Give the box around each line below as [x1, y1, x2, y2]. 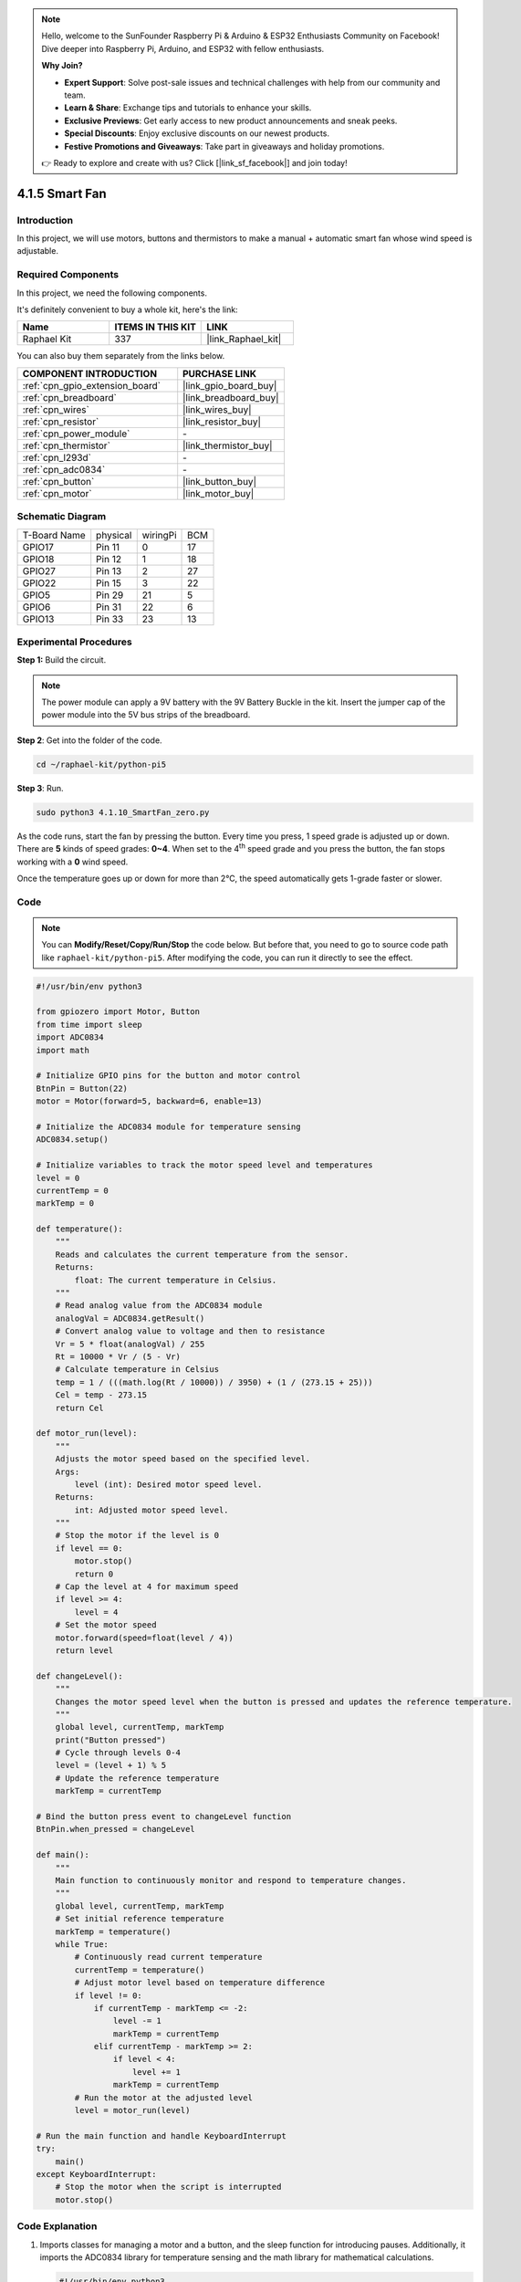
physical [96, 529, 132, 541]
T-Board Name [22, 529, 86, 541]
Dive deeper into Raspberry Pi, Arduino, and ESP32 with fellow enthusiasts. [41, 43, 325, 54]
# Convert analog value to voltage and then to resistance [55, 1326, 326, 1336]
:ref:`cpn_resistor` [22, 415, 99, 428]
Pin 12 [96, 552, 122, 565]
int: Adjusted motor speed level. [74, 1504, 229, 1515]
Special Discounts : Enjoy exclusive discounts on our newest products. [64, 128, 330, 139]
